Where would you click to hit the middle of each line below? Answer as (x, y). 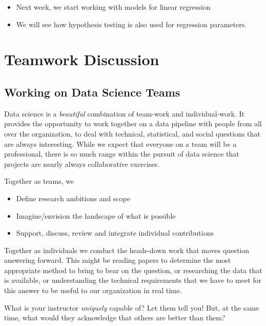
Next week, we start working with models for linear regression (113, 7)
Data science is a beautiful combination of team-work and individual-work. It (124, 113)
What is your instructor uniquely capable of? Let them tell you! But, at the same (132, 307)
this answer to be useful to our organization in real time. (93, 290)
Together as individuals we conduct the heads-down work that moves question (127, 250)
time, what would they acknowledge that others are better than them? (115, 318)
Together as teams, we (39, 181)
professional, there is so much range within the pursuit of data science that (122, 154)
